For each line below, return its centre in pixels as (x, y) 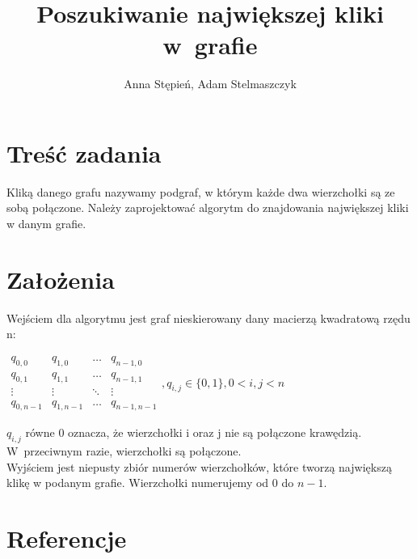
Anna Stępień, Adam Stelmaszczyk (210, 84)
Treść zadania (84, 152)
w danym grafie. (46, 224)
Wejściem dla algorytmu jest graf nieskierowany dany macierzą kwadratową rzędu (208, 318)
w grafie (210, 45)
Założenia (61, 279)
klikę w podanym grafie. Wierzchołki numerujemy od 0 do (150, 483)
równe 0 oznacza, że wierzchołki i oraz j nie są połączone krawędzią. (194, 432)
